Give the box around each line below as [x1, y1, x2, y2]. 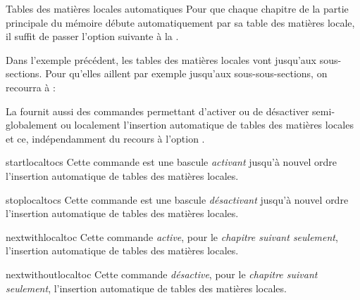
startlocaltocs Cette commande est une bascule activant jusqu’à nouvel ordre [6, 155, 337, 169]
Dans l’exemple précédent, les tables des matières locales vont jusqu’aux [6, 52, 316, 67]
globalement [6, 117, 58, 132]
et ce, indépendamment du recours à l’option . [6, 131, 205, 145]
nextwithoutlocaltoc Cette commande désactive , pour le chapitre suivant [6, 266, 318, 281]
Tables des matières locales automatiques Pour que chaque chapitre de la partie [6, 1, 349, 15]
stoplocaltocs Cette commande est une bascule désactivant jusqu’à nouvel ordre [6, 192, 349, 207]
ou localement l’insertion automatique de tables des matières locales [61, 117, 354, 132]
